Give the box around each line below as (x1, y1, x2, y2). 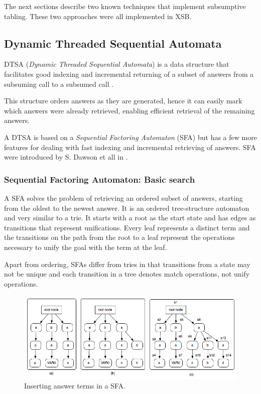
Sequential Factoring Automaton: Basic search (4, 173, 195, 185)
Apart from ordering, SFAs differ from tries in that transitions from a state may (4, 258, 250, 269)
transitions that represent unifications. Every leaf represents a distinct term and (4, 222, 250, 232)
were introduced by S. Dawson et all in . (4, 152, 128, 162)
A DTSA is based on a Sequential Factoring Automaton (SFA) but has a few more (4, 132, 257, 142)
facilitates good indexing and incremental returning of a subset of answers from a (4, 68, 254, 79)
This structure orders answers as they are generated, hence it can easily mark (4, 95, 242, 106)
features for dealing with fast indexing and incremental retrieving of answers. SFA (4, 142, 256, 152)
